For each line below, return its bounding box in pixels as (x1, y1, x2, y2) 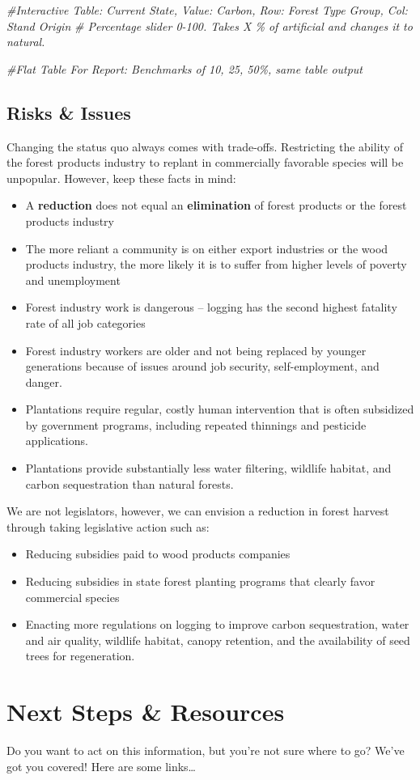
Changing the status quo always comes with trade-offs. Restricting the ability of (6, 138, 403, 155)
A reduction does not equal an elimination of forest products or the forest (25, 197, 407, 214)
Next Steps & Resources (6, 695, 285, 728)
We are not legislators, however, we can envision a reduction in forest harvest (6, 502, 389, 519)
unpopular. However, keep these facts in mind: (6, 169, 236, 186)
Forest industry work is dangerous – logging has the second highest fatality (25, 299, 397, 316)
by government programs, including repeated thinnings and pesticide (25, 416, 367, 433)
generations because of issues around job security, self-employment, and (25, 358, 380, 375)
